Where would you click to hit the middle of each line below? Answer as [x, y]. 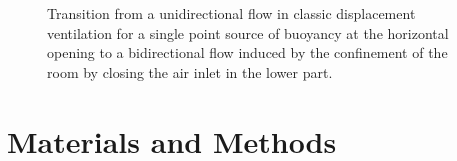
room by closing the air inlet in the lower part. [190, 71]
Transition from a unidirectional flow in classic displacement [231, 13]
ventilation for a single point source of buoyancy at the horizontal [248, 32]
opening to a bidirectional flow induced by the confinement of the [247, 52]
